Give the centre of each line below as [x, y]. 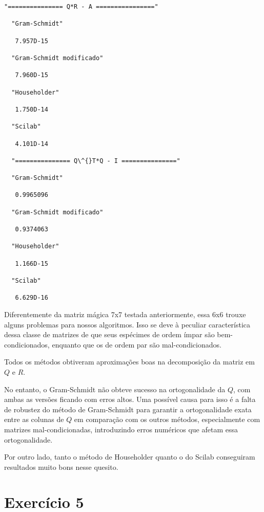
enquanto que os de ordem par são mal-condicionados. [137, 344]
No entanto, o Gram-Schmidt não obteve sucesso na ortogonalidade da [115, 389]
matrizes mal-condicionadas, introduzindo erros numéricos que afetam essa [121, 429]
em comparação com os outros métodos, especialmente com [167, 419]
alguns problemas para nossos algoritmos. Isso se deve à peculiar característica [127, 324]
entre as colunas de [34, 419]
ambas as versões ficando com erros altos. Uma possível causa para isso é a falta [130, 399]
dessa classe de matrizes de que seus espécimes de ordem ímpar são [109, 334]
